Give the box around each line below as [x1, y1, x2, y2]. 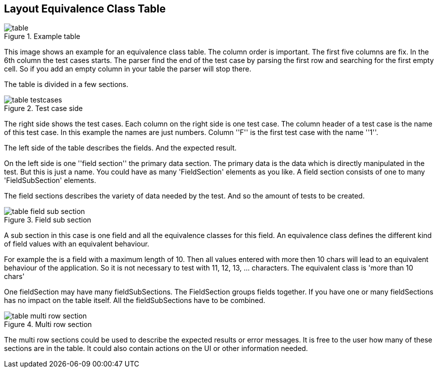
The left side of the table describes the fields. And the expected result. [4, 143, 237, 152]
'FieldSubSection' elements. [4, 176, 97, 185]
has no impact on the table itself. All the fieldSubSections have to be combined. [4, 296, 265, 305]
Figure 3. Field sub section [4, 215, 92, 224]
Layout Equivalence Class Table [4, 2, 166, 15]
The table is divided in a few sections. [4, 80, 129, 89]
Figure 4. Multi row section [4, 320, 92, 329]
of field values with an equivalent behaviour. [4, 239, 150, 248]
